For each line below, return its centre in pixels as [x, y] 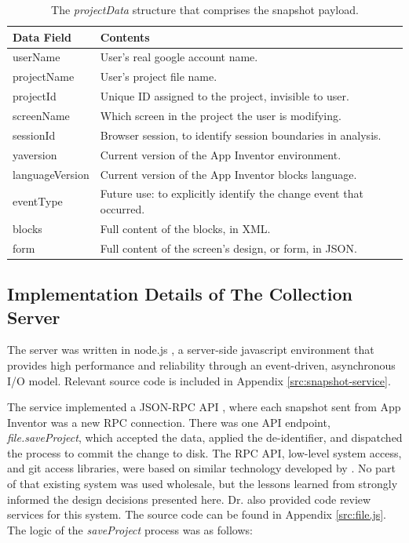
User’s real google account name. [179, 57]
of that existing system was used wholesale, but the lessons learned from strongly [203, 484]
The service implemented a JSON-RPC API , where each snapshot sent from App [204, 407]
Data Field [42, 36]
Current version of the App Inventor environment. [221, 154]
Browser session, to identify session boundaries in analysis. [241, 135]
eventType [38, 201]
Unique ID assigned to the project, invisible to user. [225, 96]
